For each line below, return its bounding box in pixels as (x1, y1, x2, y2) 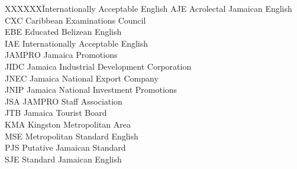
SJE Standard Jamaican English (5, 152, 122, 165)
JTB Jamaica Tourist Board (5, 106, 107, 119)
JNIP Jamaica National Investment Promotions (5, 83, 177, 96)
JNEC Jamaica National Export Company (5, 71, 159, 84)
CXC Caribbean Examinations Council (5, 14, 146, 26)
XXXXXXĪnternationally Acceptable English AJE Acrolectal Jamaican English (5, 2, 292, 14)
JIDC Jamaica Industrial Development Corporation (5, 60, 192, 72)
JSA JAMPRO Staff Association (5, 95, 122, 107)
